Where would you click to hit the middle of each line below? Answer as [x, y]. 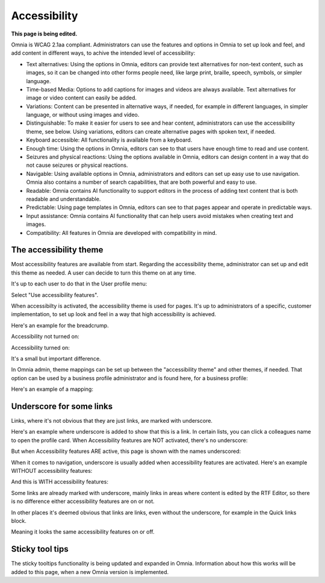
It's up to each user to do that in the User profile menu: [79, 284]
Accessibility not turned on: [45, 337]
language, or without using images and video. [83, 115]
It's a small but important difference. [56, 358]
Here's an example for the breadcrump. [60, 325]
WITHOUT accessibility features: [52, 470]
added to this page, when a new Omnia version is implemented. [90, 572]
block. [19, 520]
